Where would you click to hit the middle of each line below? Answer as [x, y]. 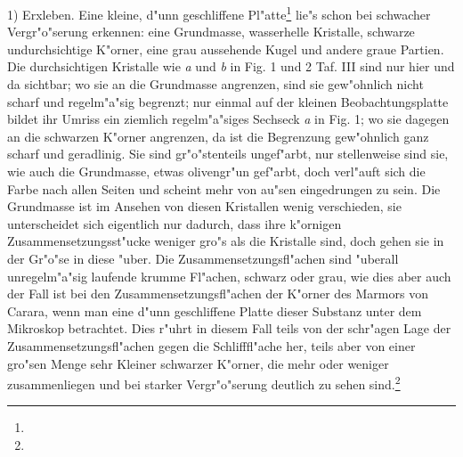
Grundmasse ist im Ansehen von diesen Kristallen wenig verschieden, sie [204, 206]
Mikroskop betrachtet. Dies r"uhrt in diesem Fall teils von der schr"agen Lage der [229, 328]
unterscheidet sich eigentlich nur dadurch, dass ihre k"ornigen [175, 223]
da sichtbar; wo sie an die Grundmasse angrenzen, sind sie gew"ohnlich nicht [215, 84]
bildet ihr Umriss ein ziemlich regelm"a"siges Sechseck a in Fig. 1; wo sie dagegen [228, 119]
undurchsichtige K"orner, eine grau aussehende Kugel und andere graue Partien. [226, 49]
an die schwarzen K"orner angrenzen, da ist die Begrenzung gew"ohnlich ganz [218, 136]
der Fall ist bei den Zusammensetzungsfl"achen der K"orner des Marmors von [218, 294]
